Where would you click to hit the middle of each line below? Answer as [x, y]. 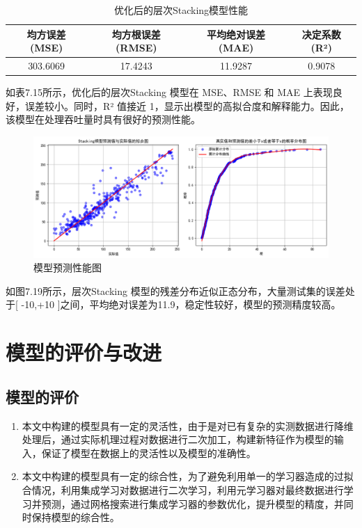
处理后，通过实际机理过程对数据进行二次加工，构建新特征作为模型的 [178, 439]
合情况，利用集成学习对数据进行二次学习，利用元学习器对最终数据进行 [183, 489]
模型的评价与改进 [84, 352]
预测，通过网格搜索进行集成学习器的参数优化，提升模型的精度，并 [192, 503]
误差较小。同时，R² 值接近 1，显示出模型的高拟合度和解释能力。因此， [187, 105]
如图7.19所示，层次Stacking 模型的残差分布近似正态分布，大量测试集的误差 [175, 290]
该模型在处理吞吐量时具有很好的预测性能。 [103, 119]
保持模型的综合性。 [76, 517]
